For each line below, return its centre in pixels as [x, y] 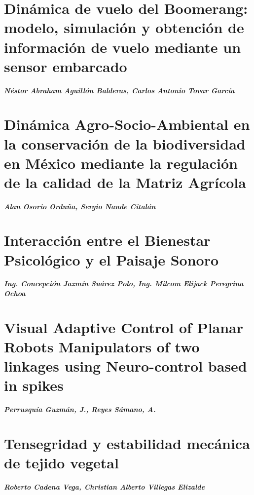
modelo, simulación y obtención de [124, 27]
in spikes [34, 385]
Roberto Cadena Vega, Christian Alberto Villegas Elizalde [105, 486]
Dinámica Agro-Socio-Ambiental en [127, 124]
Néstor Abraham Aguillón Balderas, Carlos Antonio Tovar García [119, 90]
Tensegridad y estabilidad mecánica [127, 443]
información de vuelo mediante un [123, 47]
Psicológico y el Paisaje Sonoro [111, 259]
